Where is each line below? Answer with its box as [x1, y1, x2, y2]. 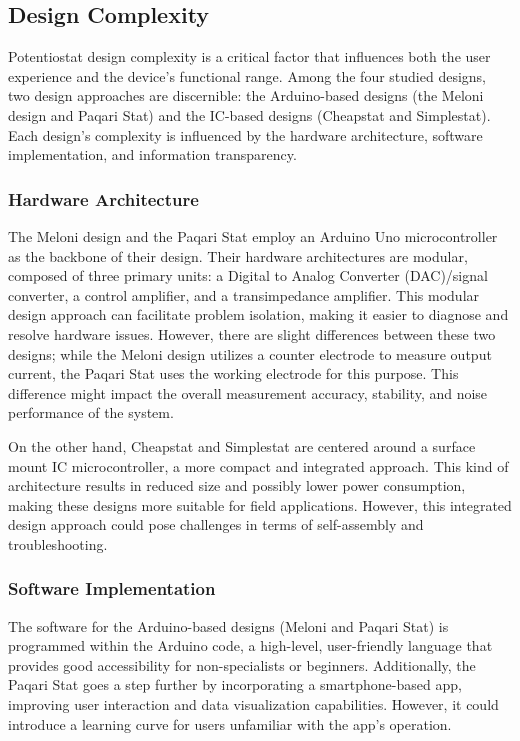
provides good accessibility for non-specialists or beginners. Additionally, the [8, 654, 476, 675]
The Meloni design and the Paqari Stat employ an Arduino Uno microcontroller [8, 225, 498, 246]
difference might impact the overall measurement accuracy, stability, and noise [8, 382, 488, 403]
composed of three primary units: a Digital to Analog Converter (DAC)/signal [8, 265, 488, 286]
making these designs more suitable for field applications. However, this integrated [8, 494, 512, 515]
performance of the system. [8, 402, 174, 423]
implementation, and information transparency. [8, 144, 297, 165]
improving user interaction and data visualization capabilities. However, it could [8, 694, 499, 715]
